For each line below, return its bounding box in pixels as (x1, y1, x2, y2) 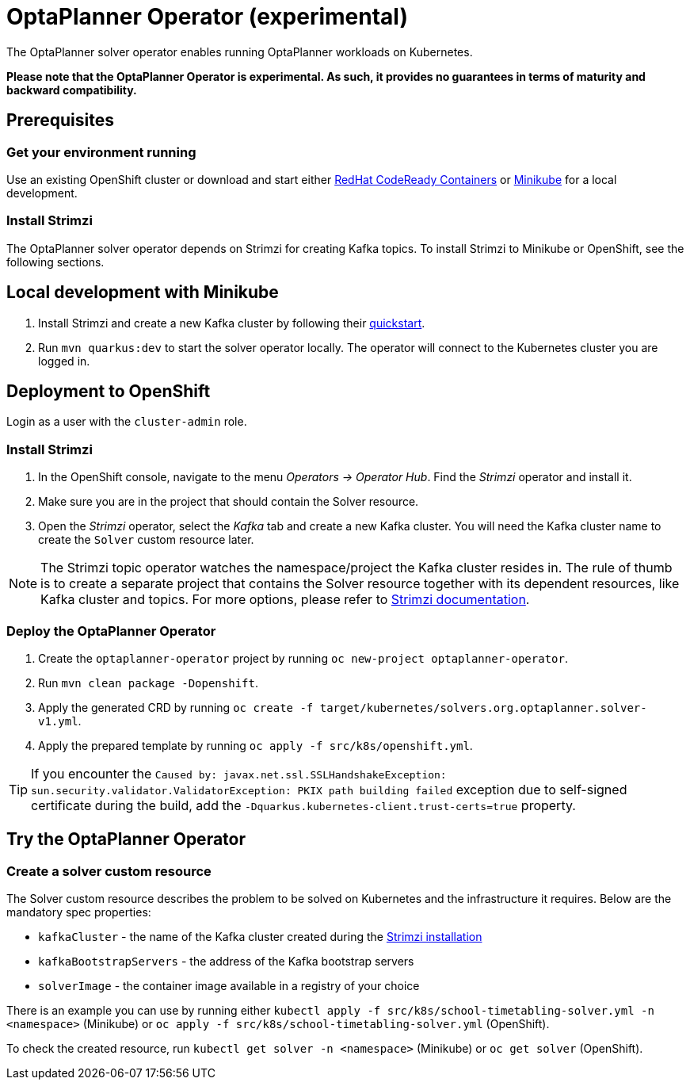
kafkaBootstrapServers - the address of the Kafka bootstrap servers (38, 954, 414, 969)
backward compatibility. (6, 82, 137, 97)
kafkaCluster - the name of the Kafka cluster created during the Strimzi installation (38, 930, 482, 944)
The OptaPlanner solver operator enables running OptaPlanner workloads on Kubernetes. (6, 44, 473, 59)
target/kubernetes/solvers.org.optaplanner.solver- (319, 701, 647, 714)
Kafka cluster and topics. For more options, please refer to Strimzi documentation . (40, 591, 530, 608)
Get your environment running (6, 143, 196, 160)
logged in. (38, 354, 90, 368)
